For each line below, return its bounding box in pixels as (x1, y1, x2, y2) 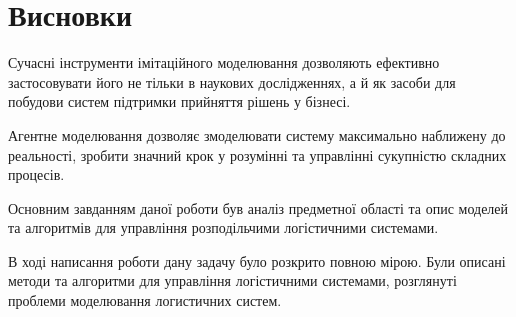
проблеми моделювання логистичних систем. (8, 290, 282, 311)
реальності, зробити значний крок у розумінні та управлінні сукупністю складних (8, 144, 507, 165)
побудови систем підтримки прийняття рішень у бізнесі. (8, 91, 351, 112)
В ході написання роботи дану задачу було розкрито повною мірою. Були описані (8, 250, 506, 271)
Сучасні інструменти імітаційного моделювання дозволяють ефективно (8, 52, 440, 73)
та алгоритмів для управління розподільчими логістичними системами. (8, 217, 439, 238)
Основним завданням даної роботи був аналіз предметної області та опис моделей (8, 197, 509, 218)
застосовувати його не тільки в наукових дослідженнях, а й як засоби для (8, 71, 456, 92)
